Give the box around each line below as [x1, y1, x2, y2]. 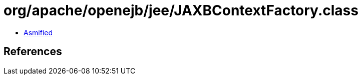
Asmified [24, 28, 53, 37]
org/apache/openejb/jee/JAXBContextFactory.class [4, 2, 358, 19]
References [4, 45, 62, 58]
